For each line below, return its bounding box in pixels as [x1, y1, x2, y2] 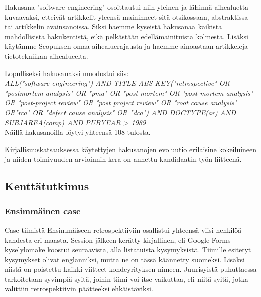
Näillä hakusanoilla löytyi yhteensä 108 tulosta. [5, 127, 151, 137]
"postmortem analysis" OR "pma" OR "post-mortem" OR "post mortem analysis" [5, 87, 253, 98]
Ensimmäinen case [5, 204, 81, 217]
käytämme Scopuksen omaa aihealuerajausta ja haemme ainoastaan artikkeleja [5, 41, 248, 51]
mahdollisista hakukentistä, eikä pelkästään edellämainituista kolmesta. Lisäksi [5, 31, 248, 41]
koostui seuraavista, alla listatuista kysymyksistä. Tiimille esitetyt [47, 244, 251, 255]
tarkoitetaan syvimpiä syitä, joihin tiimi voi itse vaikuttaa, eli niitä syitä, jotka [5, 273, 248, 284]
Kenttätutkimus [5, 178, 89, 194]
